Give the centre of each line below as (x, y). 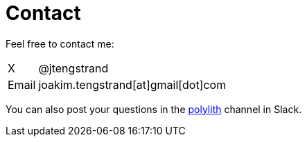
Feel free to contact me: (60, 43)
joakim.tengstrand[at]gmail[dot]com (132, 84)
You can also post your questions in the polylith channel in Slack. (154, 109)
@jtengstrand (73, 68)
